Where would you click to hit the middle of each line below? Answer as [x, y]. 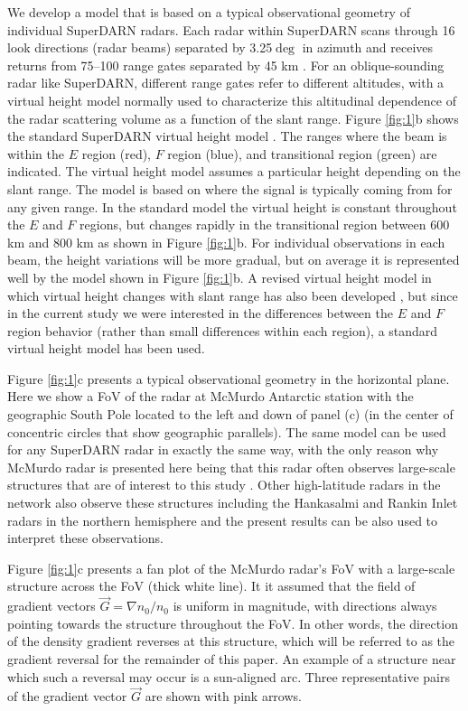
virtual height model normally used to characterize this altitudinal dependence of [232, 100]
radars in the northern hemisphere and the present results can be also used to [223, 520]
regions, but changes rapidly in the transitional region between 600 [265, 225]
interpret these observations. [86, 538]
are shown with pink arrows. [223, 696]
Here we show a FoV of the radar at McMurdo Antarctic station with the [211, 396]
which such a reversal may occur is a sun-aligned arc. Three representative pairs [229, 676]
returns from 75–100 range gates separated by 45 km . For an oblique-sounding [226, 65]
